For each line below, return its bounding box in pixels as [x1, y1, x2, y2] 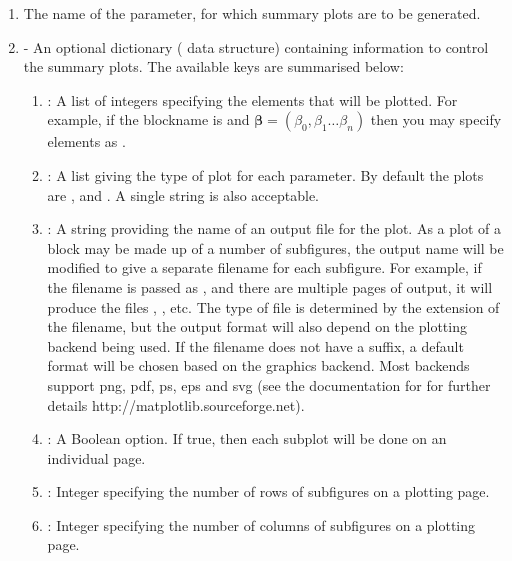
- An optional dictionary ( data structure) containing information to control [23, 36, 489, 57]
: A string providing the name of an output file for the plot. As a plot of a [47, 218, 501, 239]
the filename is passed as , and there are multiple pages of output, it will [47, 276, 493, 297]
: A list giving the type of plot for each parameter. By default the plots [47, 164, 484, 185]
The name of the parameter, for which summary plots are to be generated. [23, 3, 481, 23]
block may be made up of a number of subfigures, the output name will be [47, 237, 504, 258]
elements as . [47, 131, 126, 152]
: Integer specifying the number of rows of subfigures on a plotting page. [47, 481, 490, 502]
